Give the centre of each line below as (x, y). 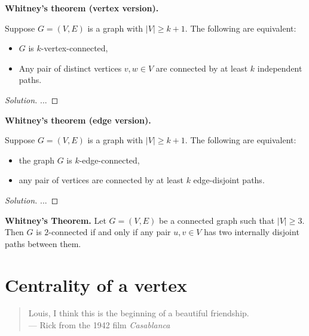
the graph (36, 160)
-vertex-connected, (74, 48)
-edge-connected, (109, 160)
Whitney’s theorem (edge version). (78, 120)
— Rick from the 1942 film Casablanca (99, 325)
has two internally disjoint (252, 232)
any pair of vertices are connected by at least (101, 180)
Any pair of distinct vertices (70, 68)
